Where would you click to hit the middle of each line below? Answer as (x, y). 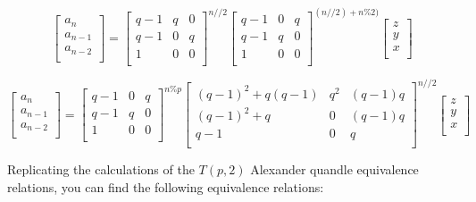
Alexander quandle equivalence (334, 169)
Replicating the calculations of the (101, 169)
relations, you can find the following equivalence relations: (166, 186)
